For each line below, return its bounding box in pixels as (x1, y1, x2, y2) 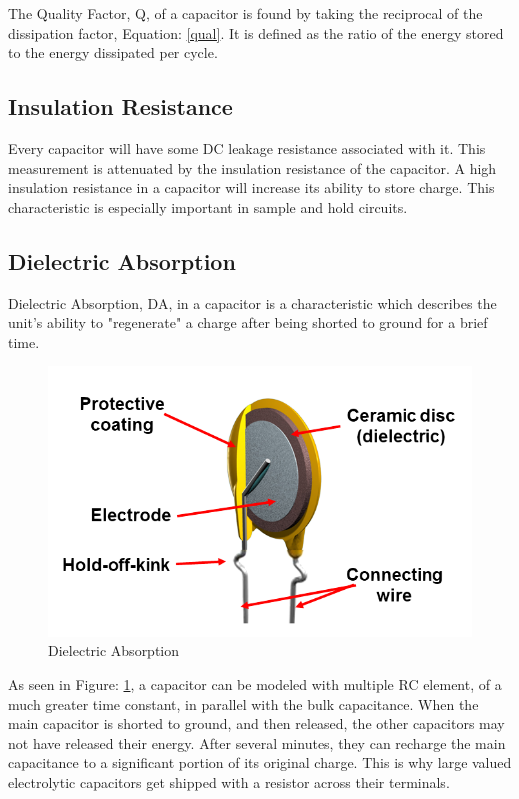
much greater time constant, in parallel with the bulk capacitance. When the (8, 693, 479, 714)
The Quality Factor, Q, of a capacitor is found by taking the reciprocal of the (8, 3, 483, 23)
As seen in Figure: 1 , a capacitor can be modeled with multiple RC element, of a (8, 673, 502, 694)
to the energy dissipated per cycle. (8, 42, 218, 63)
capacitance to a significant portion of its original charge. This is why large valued (8, 752, 512, 773)
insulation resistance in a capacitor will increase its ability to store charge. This (8, 177, 495, 198)
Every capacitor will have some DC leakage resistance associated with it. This (8, 137, 486, 158)
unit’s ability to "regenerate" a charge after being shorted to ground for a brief (8, 312, 488, 333)
